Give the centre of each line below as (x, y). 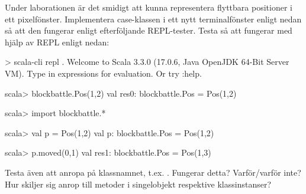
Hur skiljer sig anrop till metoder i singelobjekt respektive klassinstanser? (138, 184)
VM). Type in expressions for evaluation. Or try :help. (103, 73)
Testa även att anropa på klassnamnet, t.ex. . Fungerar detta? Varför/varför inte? (153, 172)
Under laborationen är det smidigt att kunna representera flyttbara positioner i (149, 7)
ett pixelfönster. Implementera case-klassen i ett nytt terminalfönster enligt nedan (153, 19)
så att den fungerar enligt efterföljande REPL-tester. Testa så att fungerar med (149, 30)
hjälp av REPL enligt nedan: (57, 42)
